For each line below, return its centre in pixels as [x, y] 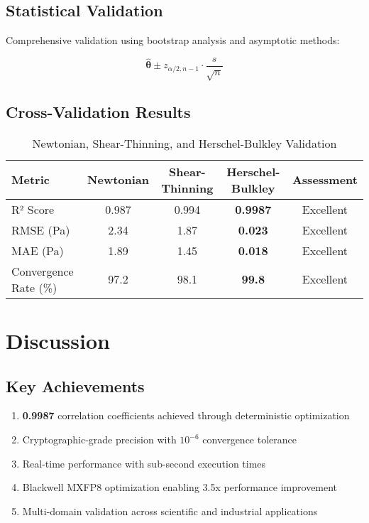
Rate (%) [34, 287]
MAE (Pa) [38, 250]
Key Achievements [75, 385]
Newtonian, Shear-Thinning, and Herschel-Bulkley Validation [184, 143]
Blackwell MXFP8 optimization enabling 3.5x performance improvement [180, 487]
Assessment [325, 180]
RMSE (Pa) [41, 230]
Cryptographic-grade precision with [99, 439]
